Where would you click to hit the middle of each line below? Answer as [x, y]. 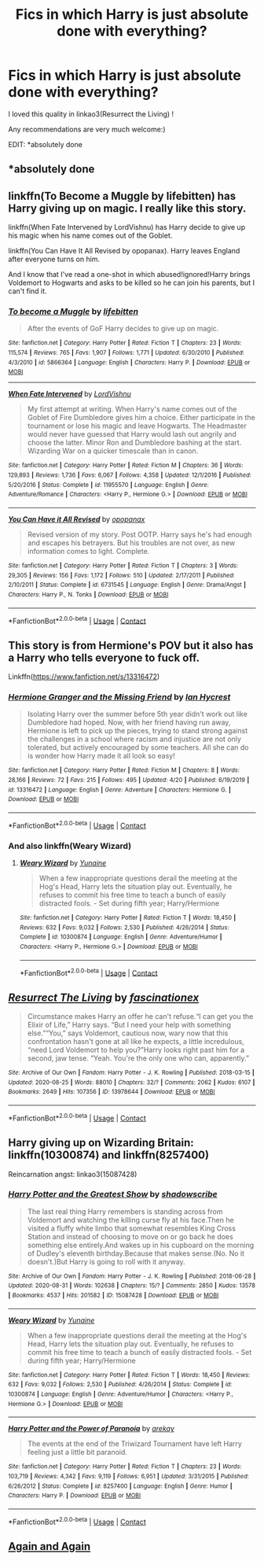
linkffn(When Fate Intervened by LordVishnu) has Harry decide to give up [127, 227]
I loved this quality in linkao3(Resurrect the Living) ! [91, 114]
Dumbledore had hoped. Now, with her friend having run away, [129, 722]
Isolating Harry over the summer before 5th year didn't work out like [137, 714]
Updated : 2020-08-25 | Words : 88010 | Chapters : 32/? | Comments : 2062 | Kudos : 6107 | [132, 1082]
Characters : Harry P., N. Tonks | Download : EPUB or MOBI [88, 595]
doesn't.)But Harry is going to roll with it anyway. [106, 1261]
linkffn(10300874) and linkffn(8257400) [109, 1155]
